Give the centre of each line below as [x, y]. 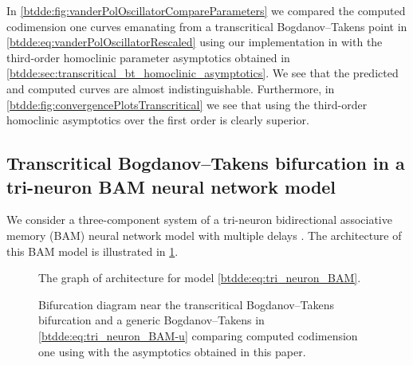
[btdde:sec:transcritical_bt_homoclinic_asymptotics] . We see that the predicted [203, 73]
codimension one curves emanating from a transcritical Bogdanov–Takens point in [207, 26]
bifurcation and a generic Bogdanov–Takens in [151, 320]
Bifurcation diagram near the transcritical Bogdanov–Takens [186, 304]
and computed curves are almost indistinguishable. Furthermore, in [171, 88]
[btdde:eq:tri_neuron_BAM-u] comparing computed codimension [198, 335]
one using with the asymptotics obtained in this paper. [172, 351]
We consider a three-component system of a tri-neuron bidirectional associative [199, 220]
